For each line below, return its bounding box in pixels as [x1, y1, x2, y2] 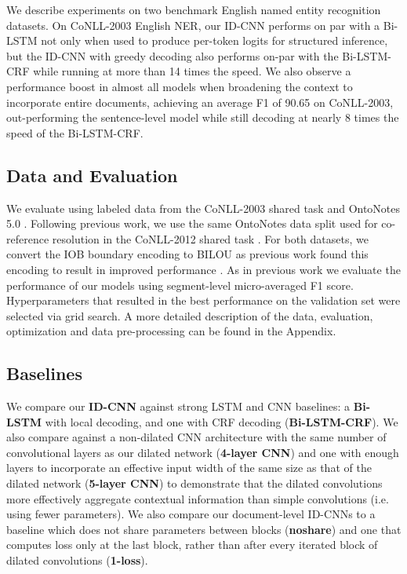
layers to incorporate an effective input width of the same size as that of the [6, 459, 372, 476]
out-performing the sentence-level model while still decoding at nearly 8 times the [6, 109, 399, 126]
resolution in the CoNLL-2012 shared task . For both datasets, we [52, 230, 369, 247]
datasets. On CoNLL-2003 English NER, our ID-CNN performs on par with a [6, 16, 380, 33]
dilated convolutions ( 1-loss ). [6, 552, 148, 569]
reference [6, 230, 49, 247]
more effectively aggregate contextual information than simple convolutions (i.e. [6, 490, 389, 506]
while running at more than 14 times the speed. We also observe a [33, 63, 351, 79]
